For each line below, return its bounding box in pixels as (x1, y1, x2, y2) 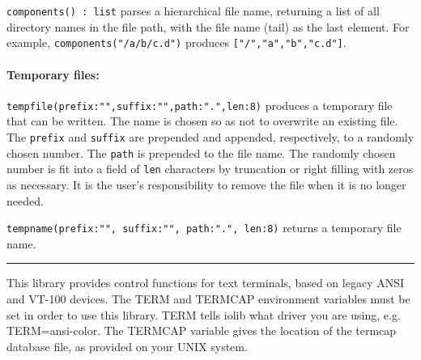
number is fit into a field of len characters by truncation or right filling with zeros (6, 160, 414, 177)
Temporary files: (6, 66, 100, 83)
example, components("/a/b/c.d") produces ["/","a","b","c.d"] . (6, 34, 347, 51)
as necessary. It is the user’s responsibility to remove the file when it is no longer (6, 176, 406, 193)
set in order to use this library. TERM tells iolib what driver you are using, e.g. (6, 306, 401, 323)
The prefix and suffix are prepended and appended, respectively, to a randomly (6, 128, 415, 145)
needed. (6, 192, 44, 209)
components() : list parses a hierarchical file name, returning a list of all (6, 2, 380, 19)
